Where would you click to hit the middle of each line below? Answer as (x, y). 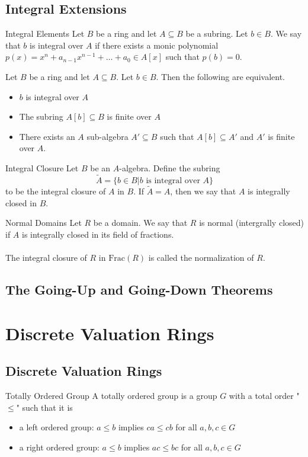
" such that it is (44, 407)
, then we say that (203, 191)
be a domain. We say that (140, 223)
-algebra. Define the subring (170, 167)
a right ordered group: (59, 447)
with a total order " (264, 395)
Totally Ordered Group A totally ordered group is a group (111, 395)
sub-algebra (108, 136)
